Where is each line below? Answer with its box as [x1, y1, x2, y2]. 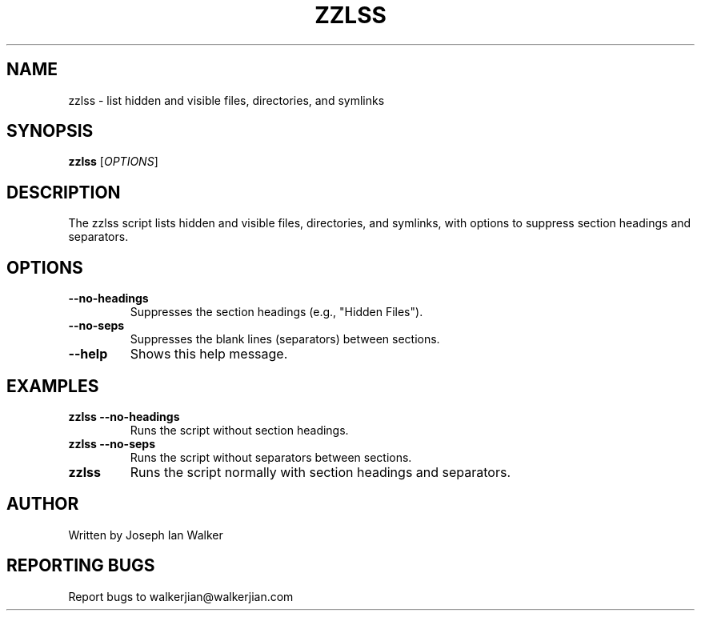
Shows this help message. [130, 346, 288, 363]
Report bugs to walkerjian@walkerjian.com [68, 589, 294, 603]
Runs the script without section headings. [130, 423, 349, 437]
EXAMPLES [6, 375, 99, 396]
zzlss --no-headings [68, 409, 180, 423]
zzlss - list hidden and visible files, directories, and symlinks [68, 93, 385, 107]
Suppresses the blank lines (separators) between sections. [130, 332, 440, 347]
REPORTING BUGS [6, 555, 155, 576]
